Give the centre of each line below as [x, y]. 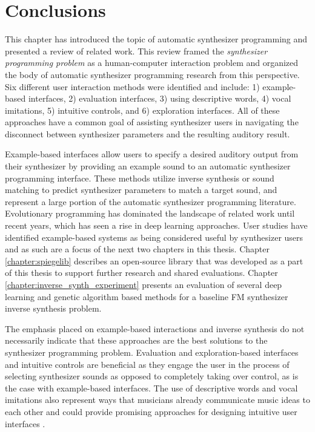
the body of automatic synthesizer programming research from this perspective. [152, 74]
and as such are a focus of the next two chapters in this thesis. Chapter [137, 249]
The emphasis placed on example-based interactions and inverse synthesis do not [155, 328]
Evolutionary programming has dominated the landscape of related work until [150, 213]
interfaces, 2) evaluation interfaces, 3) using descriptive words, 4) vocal [160, 98]
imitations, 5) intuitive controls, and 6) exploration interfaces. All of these [142, 110]
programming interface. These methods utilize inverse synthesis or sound [140, 178]
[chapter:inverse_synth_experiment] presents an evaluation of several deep [144, 284]
